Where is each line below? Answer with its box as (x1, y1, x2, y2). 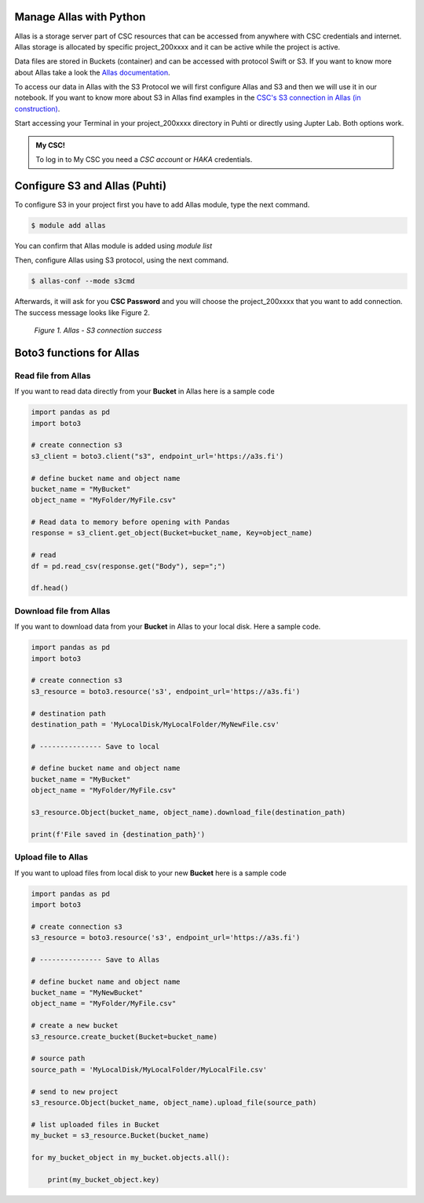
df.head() (31, 584, 69, 592)
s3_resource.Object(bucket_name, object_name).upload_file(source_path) (31, 1098, 317, 1107)
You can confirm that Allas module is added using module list (14, 240, 212, 251)
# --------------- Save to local (31, 742, 160, 750)
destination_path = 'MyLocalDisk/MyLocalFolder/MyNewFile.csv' (31, 720, 280, 728)
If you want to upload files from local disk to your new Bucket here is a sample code (14, 868, 287, 878)
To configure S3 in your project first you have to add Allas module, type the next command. (14, 200, 310, 209)
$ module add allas (31, 221, 106, 229)
